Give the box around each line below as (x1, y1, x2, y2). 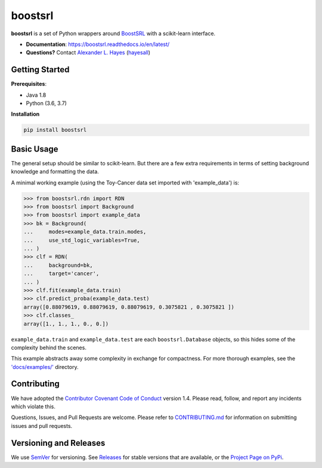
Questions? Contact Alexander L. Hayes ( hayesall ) (26, 49, 151, 56)
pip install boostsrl (23, 127, 87, 134)
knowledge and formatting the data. (11, 168, 100, 176)
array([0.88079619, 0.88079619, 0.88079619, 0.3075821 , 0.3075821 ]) (23, 303, 235, 310)
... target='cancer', (23, 270, 100, 277)
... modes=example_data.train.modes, (23, 229, 147, 235)
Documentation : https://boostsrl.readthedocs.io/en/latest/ (26, 41, 170, 48)
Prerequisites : (11, 81, 47, 88)
